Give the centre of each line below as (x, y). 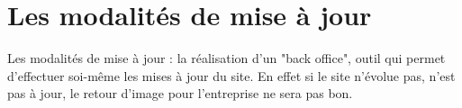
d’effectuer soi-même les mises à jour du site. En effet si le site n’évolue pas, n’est (231, 75)
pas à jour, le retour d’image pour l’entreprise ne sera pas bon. (180, 93)
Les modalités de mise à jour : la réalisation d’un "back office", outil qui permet (226, 58)
